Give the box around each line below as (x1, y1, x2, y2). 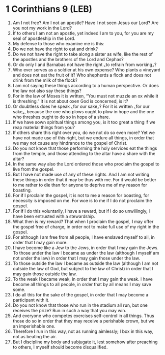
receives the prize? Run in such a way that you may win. (12, 307, 127, 313)
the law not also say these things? (12, 88, 82, 94)
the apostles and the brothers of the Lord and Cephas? (12, 56, 124, 62)
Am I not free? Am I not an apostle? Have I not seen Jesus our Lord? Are (12, 20, 159, 26)
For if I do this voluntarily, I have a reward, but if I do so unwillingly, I (12, 208, 150, 214)
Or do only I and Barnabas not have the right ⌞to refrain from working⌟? (12, 62, 157, 67)
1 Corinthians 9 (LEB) (5, 3, 92, 15)
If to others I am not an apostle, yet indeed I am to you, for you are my (12, 30, 154, 36)
